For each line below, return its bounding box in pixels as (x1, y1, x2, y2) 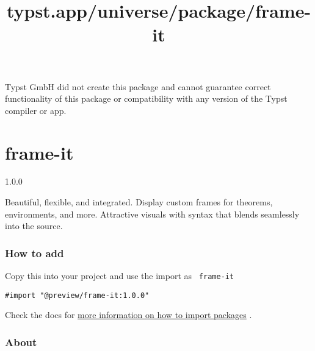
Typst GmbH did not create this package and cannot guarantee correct (5, 80, 271, 93)
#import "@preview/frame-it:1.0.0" (5, 291, 150, 300)
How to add (5, 245, 64, 260)
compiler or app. (5, 104, 67, 116)
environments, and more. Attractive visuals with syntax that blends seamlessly (5, 207, 300, 220)
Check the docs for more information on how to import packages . (5, 308, 252, 321)
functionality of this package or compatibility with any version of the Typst (5, 92, 288, 105)
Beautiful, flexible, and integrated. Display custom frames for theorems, (5, 196, 273, 208)
